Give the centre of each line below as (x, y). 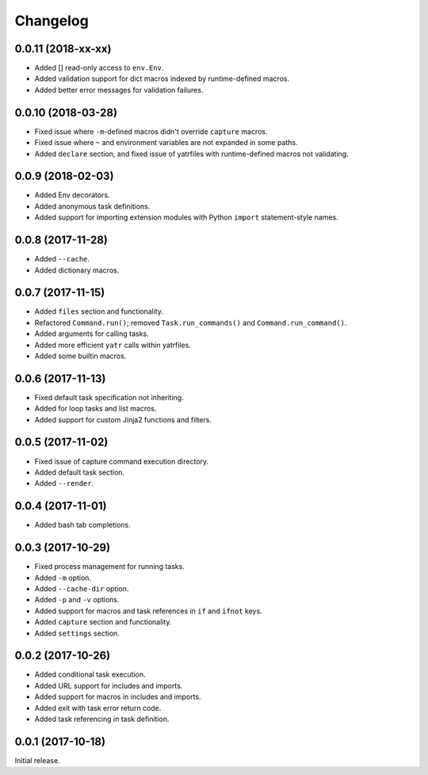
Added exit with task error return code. (98, 708)
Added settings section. (77, 633)
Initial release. (37, 760)
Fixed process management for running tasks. (110, 567)
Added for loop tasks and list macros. (96, 409)
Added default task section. (80, 472)
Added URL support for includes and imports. (109, 685)
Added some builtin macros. (80, 356)
